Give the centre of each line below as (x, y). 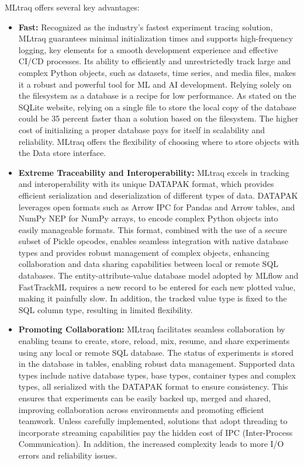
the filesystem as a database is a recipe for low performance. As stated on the (157, 96)
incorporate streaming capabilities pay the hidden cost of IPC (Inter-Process (156, 432)
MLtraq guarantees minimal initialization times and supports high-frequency (156, 38)
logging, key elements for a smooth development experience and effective (148, 49)
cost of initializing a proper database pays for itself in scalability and (142, 129)
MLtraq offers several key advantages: (72, 7)
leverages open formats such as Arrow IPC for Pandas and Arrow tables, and (157, 207)
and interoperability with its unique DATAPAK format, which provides (146, 184)
